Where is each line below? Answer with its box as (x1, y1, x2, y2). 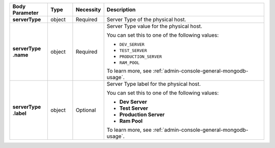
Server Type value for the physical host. (106, 23, 203, 30)
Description (106, 6, 136, 13)
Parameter (12, 9, 39, 16)
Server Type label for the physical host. (106, 81, 201, 87)
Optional (75, 107, 96, 113)
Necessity (75, 6, 101, 13)
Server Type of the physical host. (106, 16, 186, 23)
